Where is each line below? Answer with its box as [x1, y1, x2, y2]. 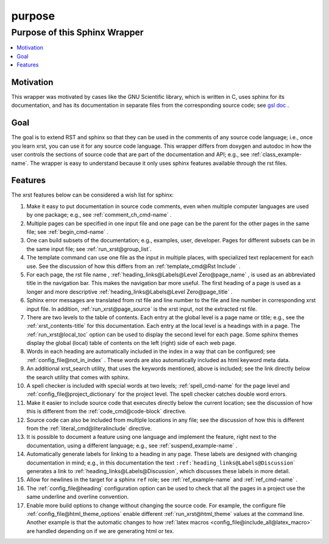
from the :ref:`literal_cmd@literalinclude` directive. [26, 425, 152, 432]
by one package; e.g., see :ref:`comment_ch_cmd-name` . [26, 211, 172, 219]
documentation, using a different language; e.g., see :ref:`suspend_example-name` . [26, 441, 238, 449]
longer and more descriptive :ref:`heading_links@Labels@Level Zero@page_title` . [26, 288, 233, 296]
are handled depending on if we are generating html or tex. [26, 527, 175, 534]
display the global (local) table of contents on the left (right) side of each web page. [26, 339, 237, 347]
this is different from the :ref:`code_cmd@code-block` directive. [26, 408, 187, 415]
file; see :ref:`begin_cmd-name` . [26, 228, 109, 236]
